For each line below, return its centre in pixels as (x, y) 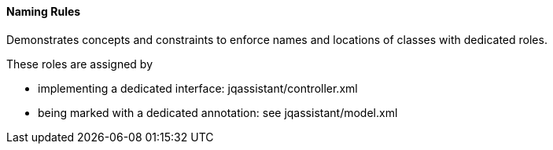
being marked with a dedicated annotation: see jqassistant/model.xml (218, 112)
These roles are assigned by (80, 64)
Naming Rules (44, 11)
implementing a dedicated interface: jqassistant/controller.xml (198, 88)
